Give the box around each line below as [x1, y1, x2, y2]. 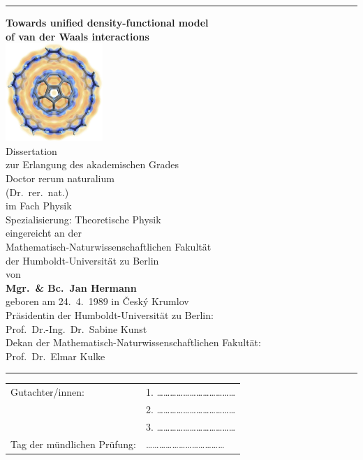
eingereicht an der [6, 225, 82, 240]
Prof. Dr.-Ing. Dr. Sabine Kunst [6, 321, 147, 336]
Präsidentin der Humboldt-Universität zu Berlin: [6, 307, 214, 322]
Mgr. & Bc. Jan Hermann [6, 280, 137, 295]
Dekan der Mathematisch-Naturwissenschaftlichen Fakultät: [6, 335, 261, 350]
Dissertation [6, 143, 57, 158]
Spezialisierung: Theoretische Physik [6, 212, 161, 226]
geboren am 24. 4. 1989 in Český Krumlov [6, 294, 189, 309]
